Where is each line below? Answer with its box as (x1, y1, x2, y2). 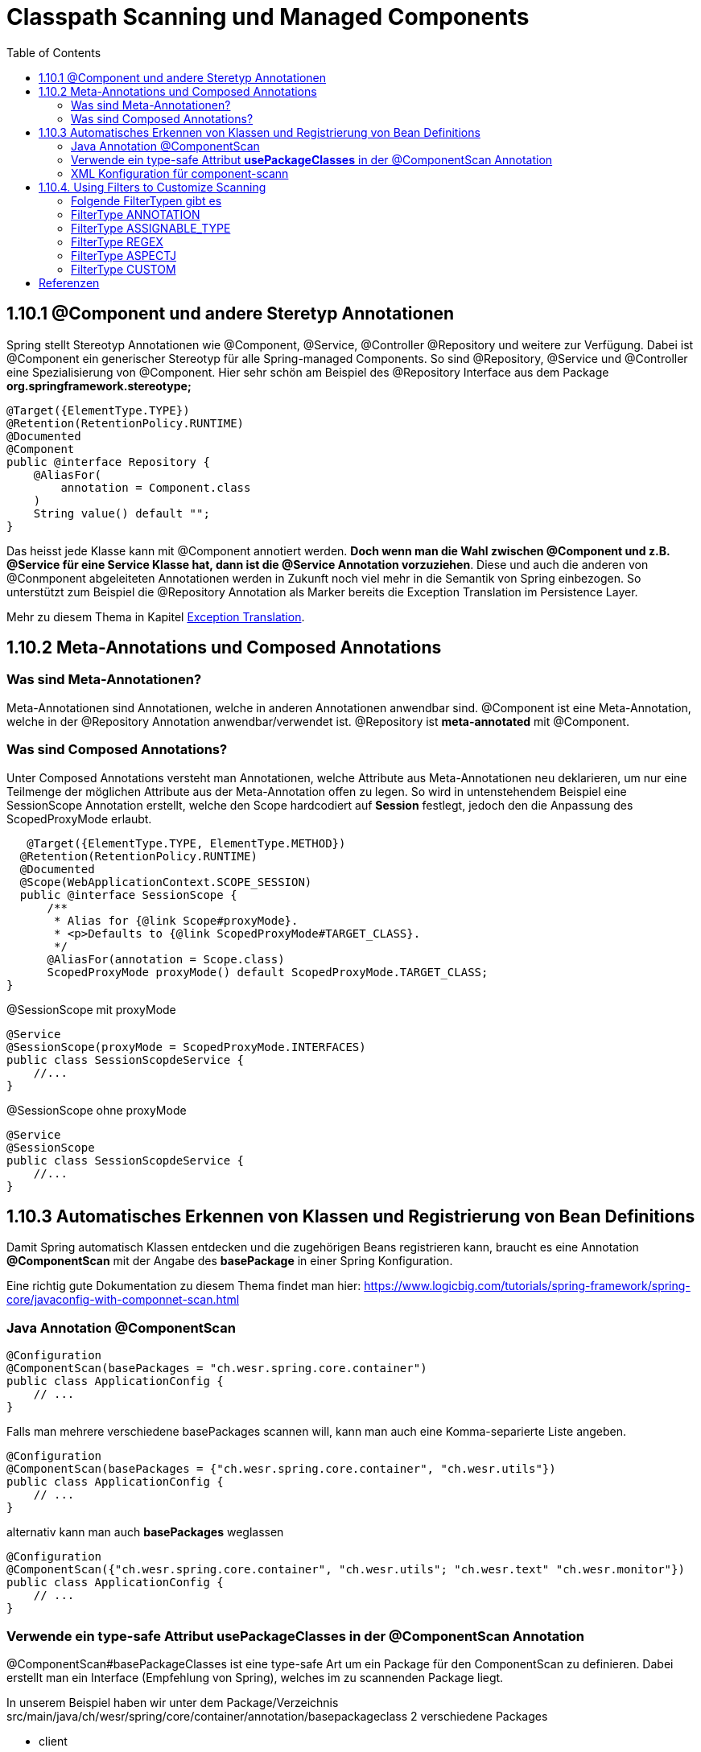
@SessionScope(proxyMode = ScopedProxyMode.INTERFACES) (6, 1040, 366, 1053)
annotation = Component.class (60, 480, 251, 494)
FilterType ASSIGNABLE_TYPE (71, 221, 231, 235)
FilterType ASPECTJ (71, 248, 177, 262)
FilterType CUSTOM (71, 262, 176, 276)
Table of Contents (6, 45, 101, 60)
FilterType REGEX (71, 234, 163, 249)
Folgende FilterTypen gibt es (71, 193, 222, 208)
